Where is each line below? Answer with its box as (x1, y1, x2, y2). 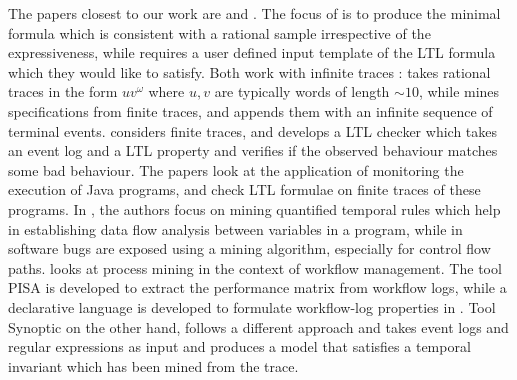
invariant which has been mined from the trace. (8, 355, 299, 376)
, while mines (418, 81, 500, 102)
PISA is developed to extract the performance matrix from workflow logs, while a (8, 277, 507, 298)
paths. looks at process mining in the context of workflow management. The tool (8, 257, 502, 278)
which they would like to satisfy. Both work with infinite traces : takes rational (8, 61, 491, 82)
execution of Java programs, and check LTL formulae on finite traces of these (8, 179, 481, 200)
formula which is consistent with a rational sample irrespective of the (8, 22, 431, 43)
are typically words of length (214, 81, 390, 102)
